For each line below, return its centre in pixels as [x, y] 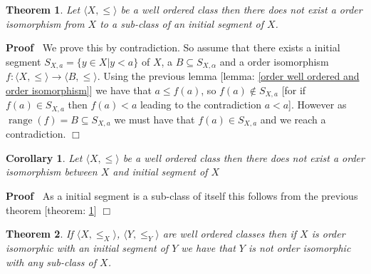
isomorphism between [52, 172]
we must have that [155, 119]
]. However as [318, 105]
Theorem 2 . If [40, 234]
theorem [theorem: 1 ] [51, 209]
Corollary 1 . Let [44, 157]
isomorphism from [45, 23]
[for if [294, 90]
